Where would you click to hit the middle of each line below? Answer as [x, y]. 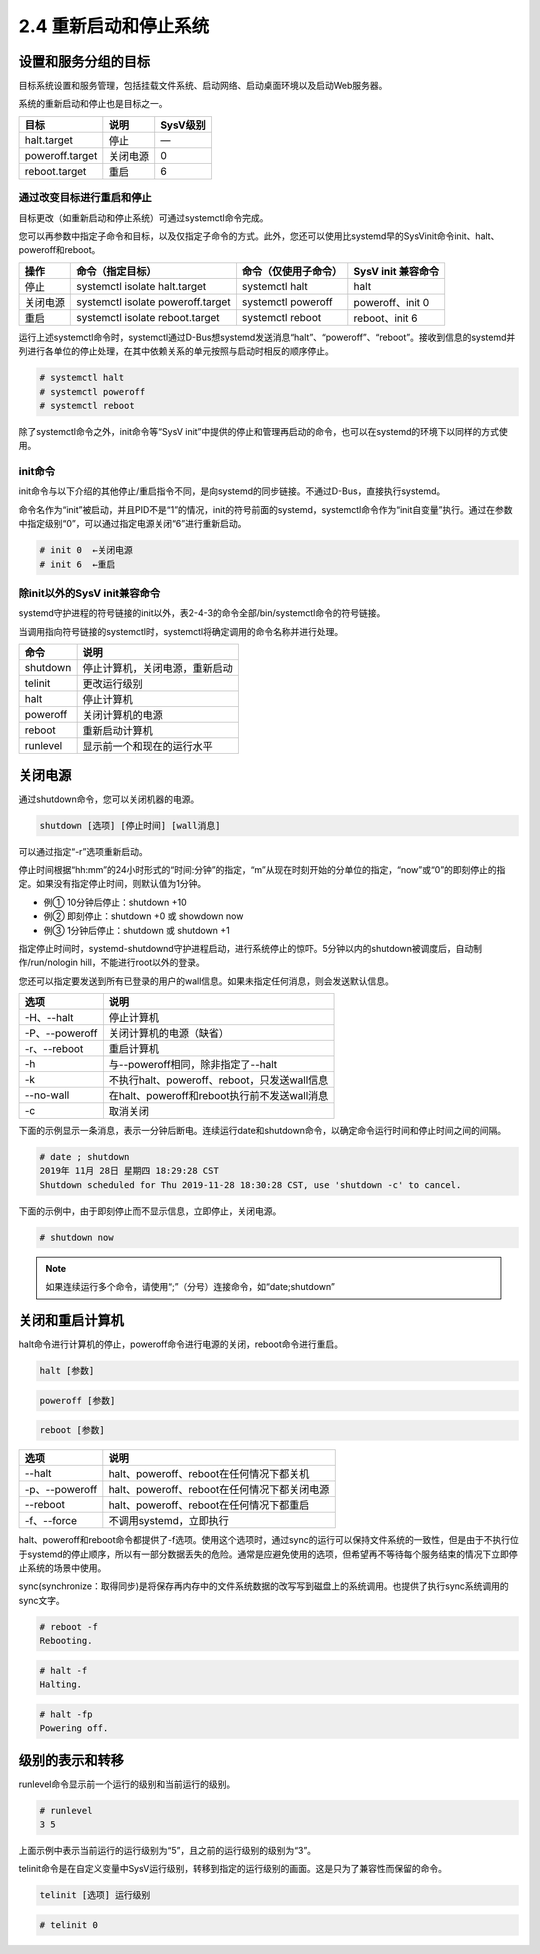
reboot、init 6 [386, 318]
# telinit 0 [69, 1924]
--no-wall [47, 1095]
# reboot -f [69, 1626]
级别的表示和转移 [71, 1760]
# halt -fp [66, 1714]
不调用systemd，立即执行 [168, 1521]
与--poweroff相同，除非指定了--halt [193, 1065]
